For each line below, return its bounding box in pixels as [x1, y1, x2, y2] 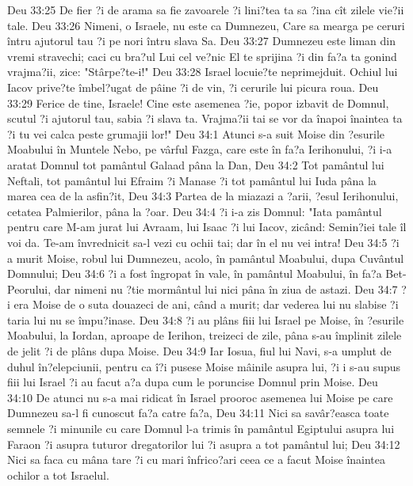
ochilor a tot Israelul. [7, 466, 109, 483]
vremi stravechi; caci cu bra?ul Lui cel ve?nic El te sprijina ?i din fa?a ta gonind [7, 47, 397, 64]
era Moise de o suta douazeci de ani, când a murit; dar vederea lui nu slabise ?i [13, 296, 399, 313]
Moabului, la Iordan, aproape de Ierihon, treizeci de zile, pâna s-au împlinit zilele [7, 327, 402, 344]
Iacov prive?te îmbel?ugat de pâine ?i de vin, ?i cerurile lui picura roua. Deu [7, 78, 379, 95]
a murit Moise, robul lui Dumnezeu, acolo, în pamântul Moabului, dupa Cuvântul [7, 249, 404, 266]
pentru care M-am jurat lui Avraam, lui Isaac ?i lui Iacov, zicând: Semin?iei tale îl [7, 218, 407, 235]
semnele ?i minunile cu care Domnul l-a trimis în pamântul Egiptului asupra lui [7, 420, 395, 437]
